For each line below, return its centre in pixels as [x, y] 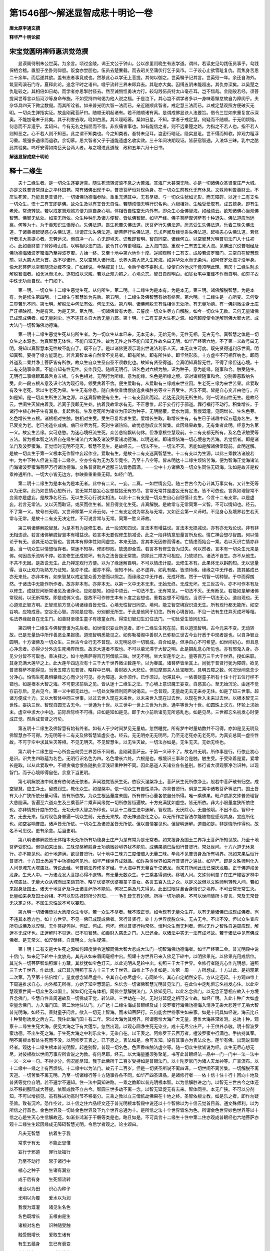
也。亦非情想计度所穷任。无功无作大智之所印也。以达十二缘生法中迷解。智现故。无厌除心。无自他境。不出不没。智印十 [132, 809]
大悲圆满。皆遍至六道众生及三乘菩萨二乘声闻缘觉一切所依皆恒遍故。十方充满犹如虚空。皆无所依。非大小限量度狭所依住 [132, 803]
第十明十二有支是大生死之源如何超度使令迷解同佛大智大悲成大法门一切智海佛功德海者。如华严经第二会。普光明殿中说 [138, 949]
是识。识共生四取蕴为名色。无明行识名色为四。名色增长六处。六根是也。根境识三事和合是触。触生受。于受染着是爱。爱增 [134, 759]
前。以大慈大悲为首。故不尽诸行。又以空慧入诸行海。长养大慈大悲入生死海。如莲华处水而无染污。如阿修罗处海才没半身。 [134, 260]
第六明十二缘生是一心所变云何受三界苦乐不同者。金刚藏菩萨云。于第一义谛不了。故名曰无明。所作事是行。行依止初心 [138, 751]
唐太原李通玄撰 [24, 28]
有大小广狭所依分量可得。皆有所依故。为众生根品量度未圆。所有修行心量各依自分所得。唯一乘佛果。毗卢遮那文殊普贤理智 [134, 796]
